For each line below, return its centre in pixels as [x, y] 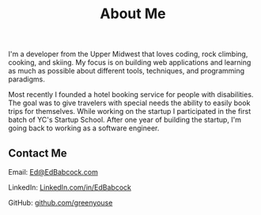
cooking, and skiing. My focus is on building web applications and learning [130, 62]
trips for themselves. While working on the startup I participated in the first [130, 111]
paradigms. [26, 79]
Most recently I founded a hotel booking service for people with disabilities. [131, 95]
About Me [133, 14]
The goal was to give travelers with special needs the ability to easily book [129, 103]
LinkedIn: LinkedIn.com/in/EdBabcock [70, 187]
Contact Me [38, 153]
